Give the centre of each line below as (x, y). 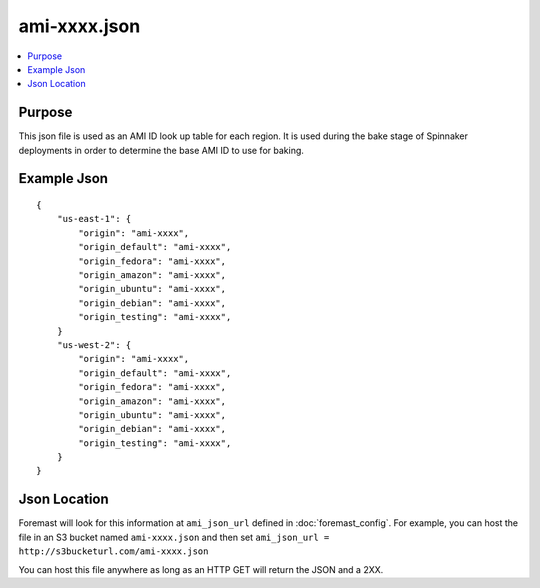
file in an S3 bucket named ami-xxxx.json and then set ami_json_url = (174, 537)
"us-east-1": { (94, 219)
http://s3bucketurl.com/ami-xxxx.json (113, 551)
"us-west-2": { (94, 344)
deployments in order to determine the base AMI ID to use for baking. (161, 150)
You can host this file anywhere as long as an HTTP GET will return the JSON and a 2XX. (201, 569)
